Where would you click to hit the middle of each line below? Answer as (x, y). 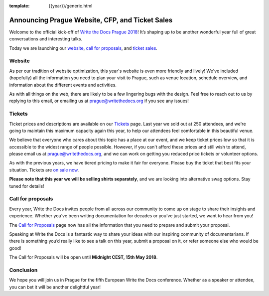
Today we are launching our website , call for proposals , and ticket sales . (83, 48)
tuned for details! (27, 186)
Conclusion (23, 270)
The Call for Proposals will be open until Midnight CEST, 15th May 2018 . (83, 257)
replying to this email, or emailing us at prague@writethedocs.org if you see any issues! (99, 101)
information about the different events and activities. (63, 85)
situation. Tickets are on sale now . (44, 170)
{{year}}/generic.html (70, 6)
